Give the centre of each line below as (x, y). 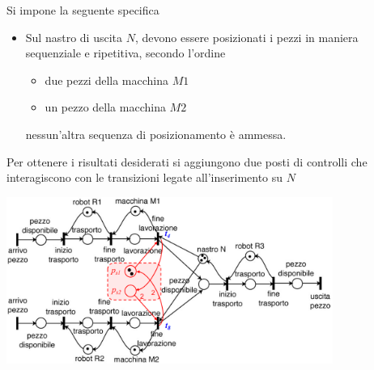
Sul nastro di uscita (74, 37)
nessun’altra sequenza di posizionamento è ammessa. (156, 134)
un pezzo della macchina (105, 107)
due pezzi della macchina (107, 80)
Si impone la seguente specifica (83, 10)
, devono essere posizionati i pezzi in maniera (246, 37)
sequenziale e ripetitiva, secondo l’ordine (125, 53)
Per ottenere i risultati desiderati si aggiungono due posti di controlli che (187, 161)
